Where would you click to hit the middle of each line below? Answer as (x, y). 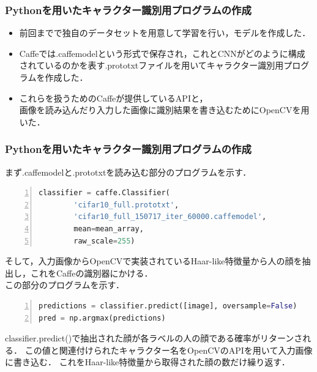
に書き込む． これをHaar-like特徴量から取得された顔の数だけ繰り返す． (147, 362)
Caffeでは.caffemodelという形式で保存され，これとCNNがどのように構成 (162, 53)
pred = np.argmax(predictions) (102, 318)
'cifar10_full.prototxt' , (126, 205)
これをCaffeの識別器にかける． (91, 273)
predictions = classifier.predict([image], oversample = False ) (168, 306)
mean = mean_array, (109, 229)
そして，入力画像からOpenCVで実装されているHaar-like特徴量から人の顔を (154, 261)
